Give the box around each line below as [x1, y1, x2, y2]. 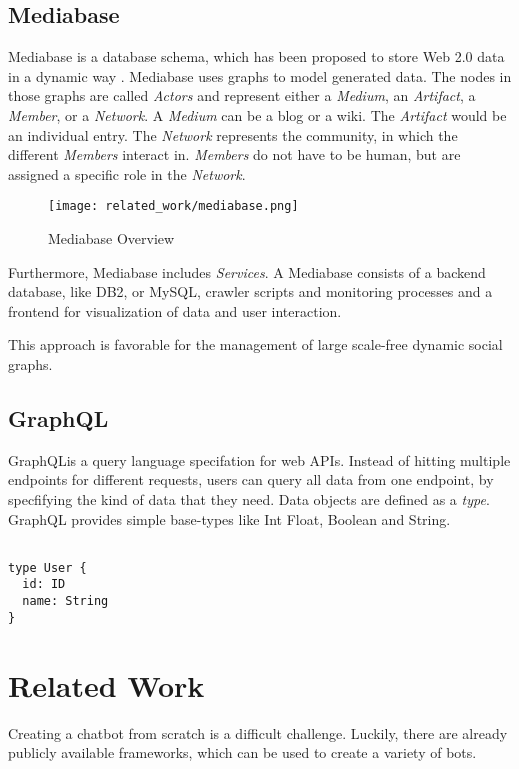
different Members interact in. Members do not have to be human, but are [8, 144, 461, 165]
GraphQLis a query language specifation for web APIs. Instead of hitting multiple [8, 449, 511, 470]
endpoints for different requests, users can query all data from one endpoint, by [8, 469, 494, 490]
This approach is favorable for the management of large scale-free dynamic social [8, 334, 503, 355]
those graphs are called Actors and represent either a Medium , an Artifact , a [8, 85, 476, 106]
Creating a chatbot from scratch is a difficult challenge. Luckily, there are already [8, 722, 508, 743]
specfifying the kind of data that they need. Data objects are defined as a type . [8, 488, 490, 509]
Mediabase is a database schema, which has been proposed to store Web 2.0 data [8, 46, 505, 67]
